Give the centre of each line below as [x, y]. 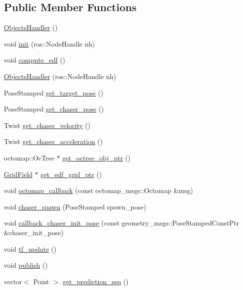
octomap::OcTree [29, 157]
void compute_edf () [35, 60]
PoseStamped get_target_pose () [54, 92]
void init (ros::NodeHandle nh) [49, 43]
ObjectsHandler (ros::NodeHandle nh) [60, 76]
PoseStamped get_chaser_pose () [54, 109]
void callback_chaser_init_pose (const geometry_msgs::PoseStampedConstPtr [121, 223]
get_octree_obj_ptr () [96, 157]
